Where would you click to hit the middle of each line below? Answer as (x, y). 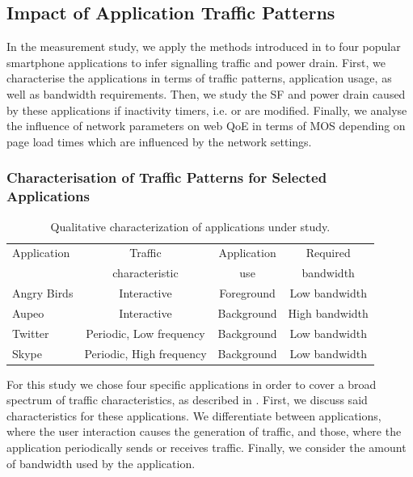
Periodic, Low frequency (145, 333)
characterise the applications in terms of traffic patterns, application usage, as (199, 78)
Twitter (31, 333)
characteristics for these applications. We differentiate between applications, (194, 415)
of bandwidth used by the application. (101, 463)
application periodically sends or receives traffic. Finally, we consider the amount (206, 447)
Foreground (247, 293)
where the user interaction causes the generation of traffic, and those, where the (204, 431)
